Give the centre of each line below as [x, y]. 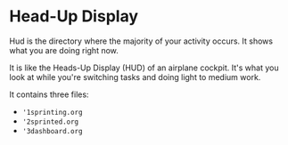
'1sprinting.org [52, 112]
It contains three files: [49, 94]
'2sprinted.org [50, 122]
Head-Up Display [74, 16]
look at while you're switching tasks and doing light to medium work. [135, 77]
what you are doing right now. [64, 50]
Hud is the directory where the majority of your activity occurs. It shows [141, 41]
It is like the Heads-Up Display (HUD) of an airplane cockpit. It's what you [144, 68]
